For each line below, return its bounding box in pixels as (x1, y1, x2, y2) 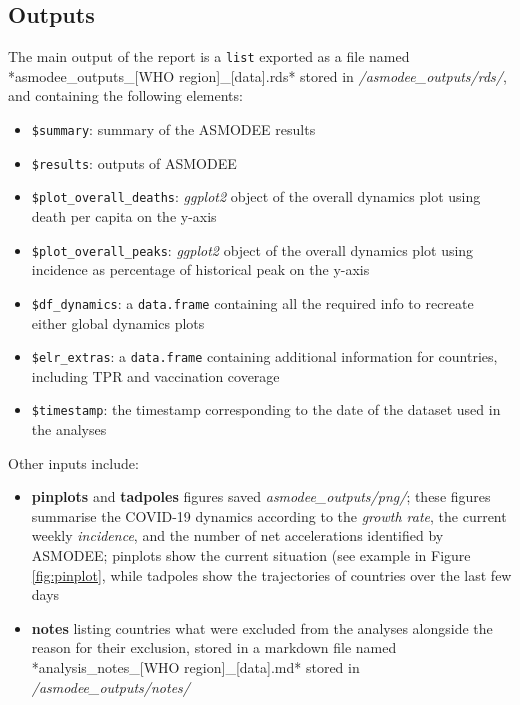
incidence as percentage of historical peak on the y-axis (31, 259, 370, 280)
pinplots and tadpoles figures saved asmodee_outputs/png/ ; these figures (31, 486, 491, 507)
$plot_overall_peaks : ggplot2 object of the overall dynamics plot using (31, 239, 474, 260)
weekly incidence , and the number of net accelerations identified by (31, 525, 444, 546)
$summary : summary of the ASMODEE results (31, 119, 316, 140)
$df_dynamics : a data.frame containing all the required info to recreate (31, 292, 474, 313)
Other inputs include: (8, 452, 139, 473)
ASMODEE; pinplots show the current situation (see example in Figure (31, 544, 471, 565)
